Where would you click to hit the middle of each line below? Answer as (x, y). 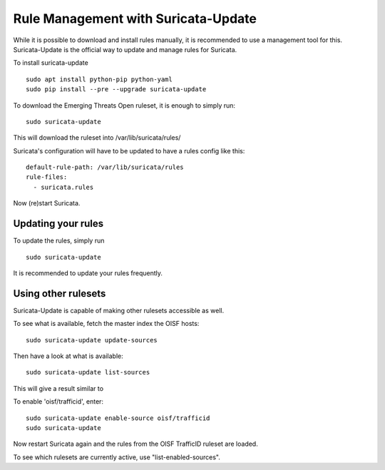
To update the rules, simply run (59, 241)
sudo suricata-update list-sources (88, 372)
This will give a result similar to (58, 388)
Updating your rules (58, 224)
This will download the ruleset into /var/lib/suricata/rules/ (97, 138)
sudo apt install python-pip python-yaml (99, 79)
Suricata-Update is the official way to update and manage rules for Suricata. (125, 49)
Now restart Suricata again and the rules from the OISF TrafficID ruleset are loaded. (135, 444)
